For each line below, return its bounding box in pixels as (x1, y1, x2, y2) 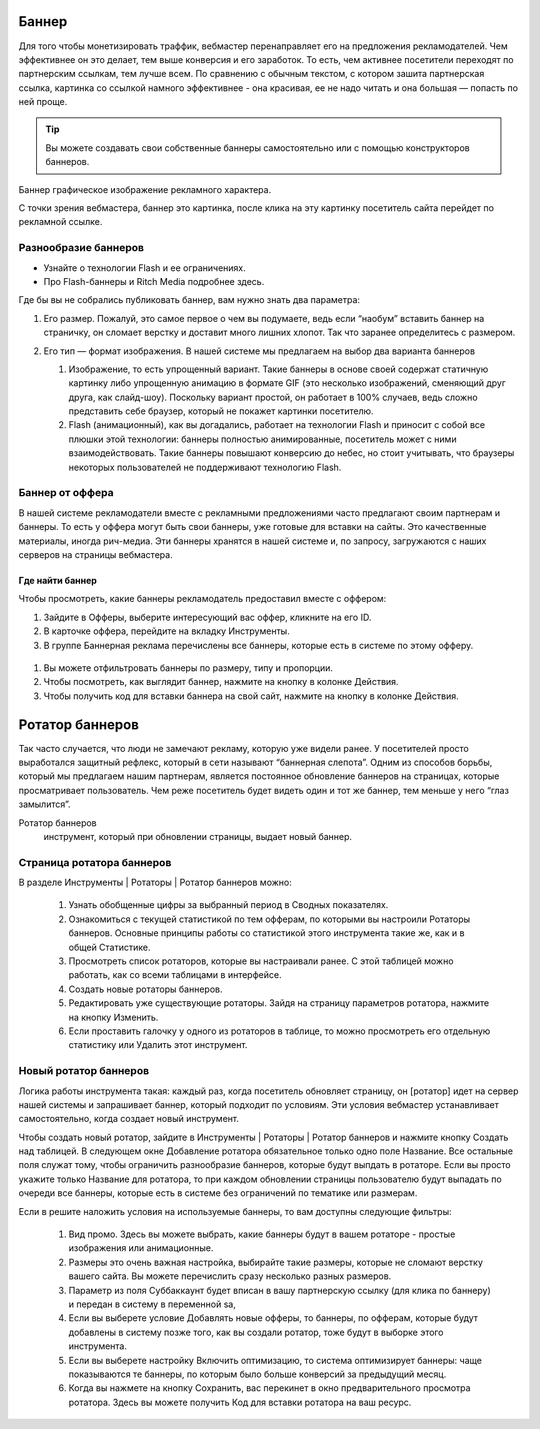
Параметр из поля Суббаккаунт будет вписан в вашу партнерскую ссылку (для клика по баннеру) (68, 1284, 492, 1296)
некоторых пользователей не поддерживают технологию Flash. (68, 461, 342, 473)
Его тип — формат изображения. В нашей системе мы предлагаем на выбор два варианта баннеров (43, 345, 475, 357)
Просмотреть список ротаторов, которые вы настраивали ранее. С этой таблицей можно (68, 955, 454, 967)
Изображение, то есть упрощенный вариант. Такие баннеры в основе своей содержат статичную (68, 363, 489, 375)
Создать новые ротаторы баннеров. (68, 983, 224, 995)
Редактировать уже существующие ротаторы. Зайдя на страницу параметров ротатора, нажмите (68, 997, 490, 1009)
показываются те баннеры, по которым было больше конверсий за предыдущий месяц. (68, 1368, 447, 1380)
